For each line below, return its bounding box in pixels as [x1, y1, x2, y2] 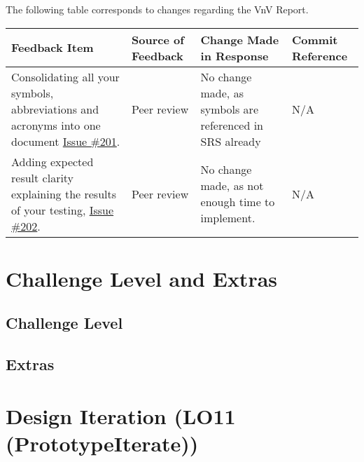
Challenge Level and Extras [6, 264, 278, 292]
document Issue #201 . [11, 133, 120, 149]
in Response [200, 47, 269, 64]
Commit [292, 31, 338, 48]
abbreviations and [11, 100, 99, 117]
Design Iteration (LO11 [6, 401, 236, 430]
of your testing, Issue [11, 201, 114, 218]
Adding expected [11, 153, 94, 170]
